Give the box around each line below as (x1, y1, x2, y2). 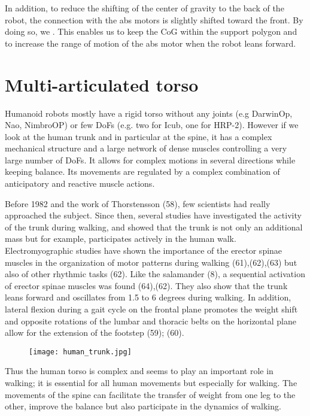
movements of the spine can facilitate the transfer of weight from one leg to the (5, 388, 296, 400)
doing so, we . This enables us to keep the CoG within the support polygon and (5, 25, 297, 38)
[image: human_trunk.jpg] (29, 347, 132, 356)
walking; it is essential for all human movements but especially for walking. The (5, 376, 297, 389)
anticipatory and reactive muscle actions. (5, 177, 155, 190)
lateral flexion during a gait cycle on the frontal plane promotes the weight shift (5, 303, 298, 315)
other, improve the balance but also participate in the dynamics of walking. (5, 400, 281, 412)
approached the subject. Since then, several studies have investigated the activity (5, 209, 302, 221)
